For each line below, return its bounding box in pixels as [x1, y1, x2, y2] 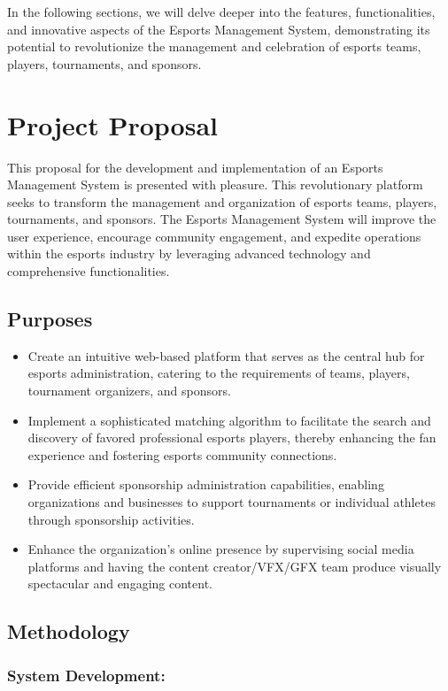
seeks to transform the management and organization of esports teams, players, [7, 192, 437, 211]
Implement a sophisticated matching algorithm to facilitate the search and [27, 411, 431, 429]
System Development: [7, 664, 166, 686]
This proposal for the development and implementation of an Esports [7, 157, 383, 176]
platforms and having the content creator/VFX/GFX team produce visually [27, 557, 442, 575]
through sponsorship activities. [27, 510, 195, 528]
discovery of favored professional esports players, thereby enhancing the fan [27, 428, 436, 447]
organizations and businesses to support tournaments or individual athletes [27, 493, 436, 511]
